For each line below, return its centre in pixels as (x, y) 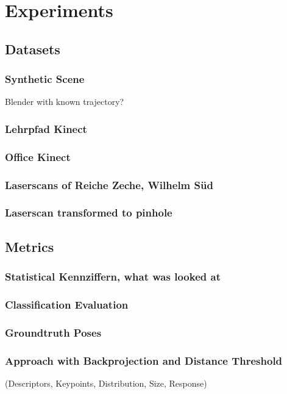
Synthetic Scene (45, 79)
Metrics (30, 246)
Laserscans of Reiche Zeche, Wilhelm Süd (109, 184)
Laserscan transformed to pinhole (89, 213)
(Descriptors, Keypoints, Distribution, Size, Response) (106, 383)
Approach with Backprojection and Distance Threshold (144, 360)
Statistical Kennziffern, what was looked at (113, 277)
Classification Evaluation (67, 304)
